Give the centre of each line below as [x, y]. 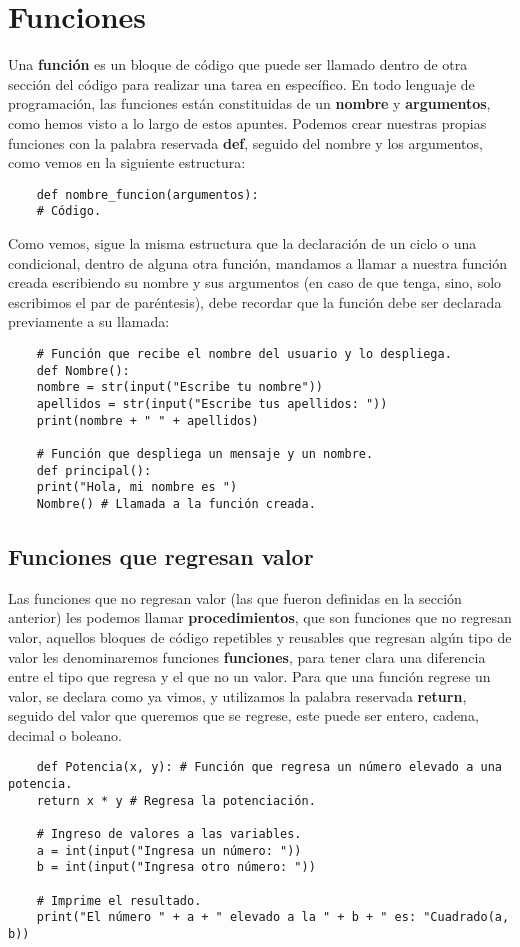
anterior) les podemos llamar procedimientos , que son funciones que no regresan [260, 617]
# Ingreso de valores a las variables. [169, 834]
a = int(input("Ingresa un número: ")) [169, 850]
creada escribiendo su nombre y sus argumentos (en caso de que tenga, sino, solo [255, 282]
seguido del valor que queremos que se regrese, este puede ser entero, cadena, [243, 715]
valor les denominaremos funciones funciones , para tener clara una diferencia [247, 656]
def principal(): [94, 470]
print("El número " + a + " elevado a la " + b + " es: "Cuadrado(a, [273, 917]
